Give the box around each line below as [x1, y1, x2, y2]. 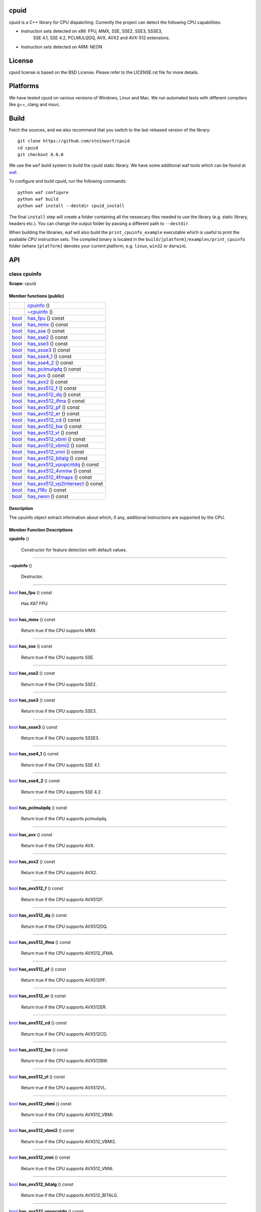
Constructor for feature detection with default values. [21, 547, 128, 553]
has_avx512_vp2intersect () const [27, 480, 103, 487]
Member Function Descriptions [9, 526, 73, 533]
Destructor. [21, 574, 43, 579]
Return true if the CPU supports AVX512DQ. [21, 924, 108, 929]
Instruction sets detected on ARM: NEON [21, 44, 102, 49]
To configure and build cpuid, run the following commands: [9, 178, 127, 184]
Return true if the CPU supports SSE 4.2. [21, 789, 102, 795]
